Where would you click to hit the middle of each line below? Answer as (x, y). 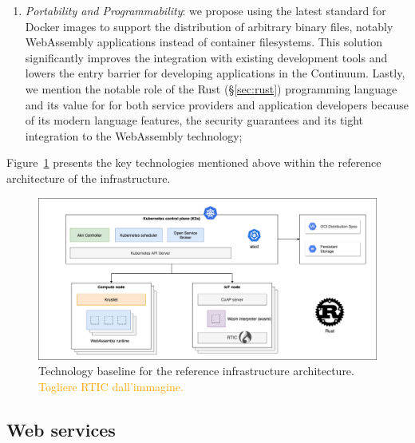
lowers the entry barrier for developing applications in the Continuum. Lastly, (215, 73)
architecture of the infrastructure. (89, 178)
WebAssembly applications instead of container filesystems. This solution (204, 42)
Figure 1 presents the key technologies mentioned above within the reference (194, 162)
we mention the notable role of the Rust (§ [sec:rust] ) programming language (211, 88)
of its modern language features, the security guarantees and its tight (194, 120)
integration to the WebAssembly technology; (134, 135)
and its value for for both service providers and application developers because (217, 104)
